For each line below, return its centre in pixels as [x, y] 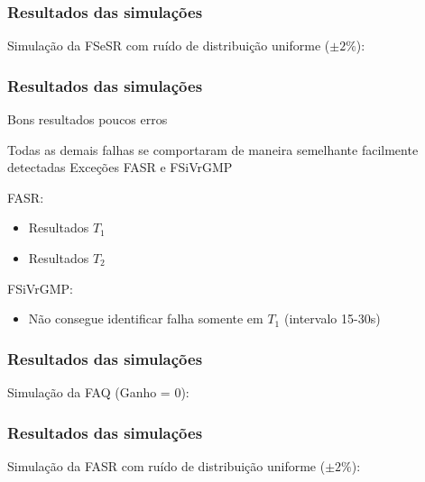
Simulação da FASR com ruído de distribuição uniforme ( [166, 465]
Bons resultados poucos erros [88, 119]
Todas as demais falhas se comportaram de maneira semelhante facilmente [213, 149]
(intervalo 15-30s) [332, 318]
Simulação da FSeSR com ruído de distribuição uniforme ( [169, 45]
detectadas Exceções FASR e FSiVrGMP [120, 167]
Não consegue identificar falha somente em [146, 318]
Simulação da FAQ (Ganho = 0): [98, 392]
